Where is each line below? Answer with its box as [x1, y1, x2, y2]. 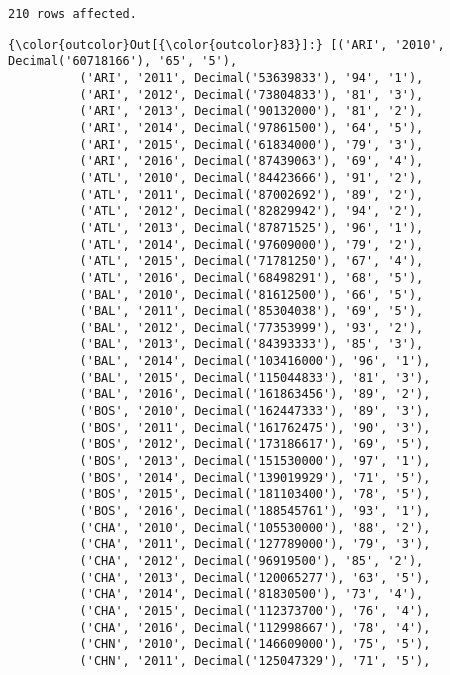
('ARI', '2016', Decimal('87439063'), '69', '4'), [79, 154, 424, 169]
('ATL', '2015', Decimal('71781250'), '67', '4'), [79, 254, 424, 269]
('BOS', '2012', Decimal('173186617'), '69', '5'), [79, 437, 431, 452]
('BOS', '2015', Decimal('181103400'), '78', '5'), [79, 487, 431, 502]
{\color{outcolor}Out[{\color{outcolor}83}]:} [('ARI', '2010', [8, 37, 445, 52]
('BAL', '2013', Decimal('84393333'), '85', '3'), [79, 337, 424, 352]
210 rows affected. [8, 7, 137, 21]
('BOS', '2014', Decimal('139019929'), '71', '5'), [79, 470, 431, 485]
